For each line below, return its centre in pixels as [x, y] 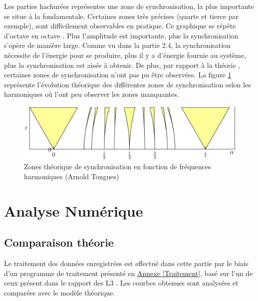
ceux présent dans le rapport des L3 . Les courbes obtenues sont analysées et [121, 283]
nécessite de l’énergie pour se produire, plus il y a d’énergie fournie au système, [125, 55]
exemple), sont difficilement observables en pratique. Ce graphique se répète [120, 26]
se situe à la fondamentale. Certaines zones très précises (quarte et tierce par [122, 16]
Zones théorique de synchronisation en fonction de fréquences [118, 166]
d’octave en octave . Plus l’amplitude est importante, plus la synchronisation [121, 35]
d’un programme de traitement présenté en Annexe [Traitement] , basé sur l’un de [129, 273]
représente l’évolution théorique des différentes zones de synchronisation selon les [128, 84]
